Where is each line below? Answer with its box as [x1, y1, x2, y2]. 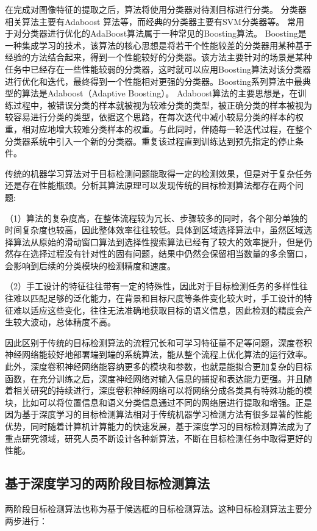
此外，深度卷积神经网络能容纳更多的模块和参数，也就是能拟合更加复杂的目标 [5, 360, 312, 373]
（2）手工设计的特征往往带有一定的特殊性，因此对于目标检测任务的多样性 [5, 280, 299, 292]
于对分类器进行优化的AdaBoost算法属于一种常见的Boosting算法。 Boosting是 [5, 27, 307, 40]
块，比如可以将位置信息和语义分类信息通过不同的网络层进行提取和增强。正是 [5, 396, 312, 408]
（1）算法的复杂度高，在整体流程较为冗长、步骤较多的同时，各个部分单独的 [5, 211, 308, 224]
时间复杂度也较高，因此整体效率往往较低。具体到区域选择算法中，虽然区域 [5, 223, 304, 236]
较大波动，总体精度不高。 [13, 316, 116, 328]
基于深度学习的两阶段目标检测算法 [5, 474, 210, 493]
